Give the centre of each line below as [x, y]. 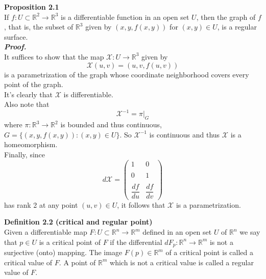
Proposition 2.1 [32, 7]
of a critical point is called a [210, 252]
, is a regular [237, 27]
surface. [16, 36]
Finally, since [25, 155]
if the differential [136, 242]
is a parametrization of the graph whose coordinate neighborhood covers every [127, 74]
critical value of [28, 262]
